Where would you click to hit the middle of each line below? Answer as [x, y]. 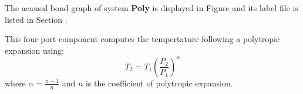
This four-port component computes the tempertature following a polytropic [142, 39]
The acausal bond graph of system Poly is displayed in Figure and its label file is [151, 8]
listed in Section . [36, 19]
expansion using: [34, 50]
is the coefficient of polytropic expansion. [159, 83]
